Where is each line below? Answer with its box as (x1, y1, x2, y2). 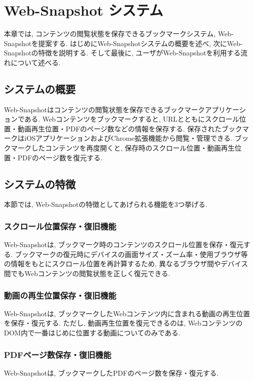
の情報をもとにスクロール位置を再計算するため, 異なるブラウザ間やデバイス (4, 258, 248, 269)
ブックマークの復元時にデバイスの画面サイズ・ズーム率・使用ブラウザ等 (15, 249, 248, 259)
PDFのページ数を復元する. (17, 152, 102, 162)
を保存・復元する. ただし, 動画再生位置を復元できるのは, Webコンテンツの (4, 318, 243, 328)
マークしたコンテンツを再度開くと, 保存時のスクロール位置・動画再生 (10, 143, 235, 153)
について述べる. (10, 57, 61, 67)
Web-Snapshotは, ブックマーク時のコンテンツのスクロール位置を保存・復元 (4, 239, 244, 250)
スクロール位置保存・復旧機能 (4, 220, 117, 232)
